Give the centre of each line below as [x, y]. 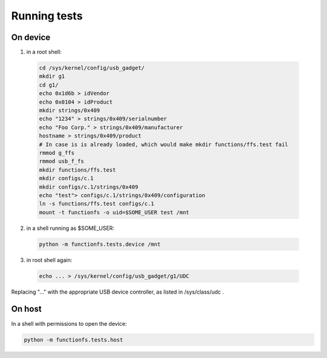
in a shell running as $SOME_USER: [70, 228]
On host [26, 309]
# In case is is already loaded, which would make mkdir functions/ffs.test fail [164, 144]
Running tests [47, 16]
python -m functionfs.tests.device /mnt [100, 244]
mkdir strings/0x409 [69, 110]
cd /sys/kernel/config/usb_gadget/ [92, 68]
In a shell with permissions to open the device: [69, 323]
